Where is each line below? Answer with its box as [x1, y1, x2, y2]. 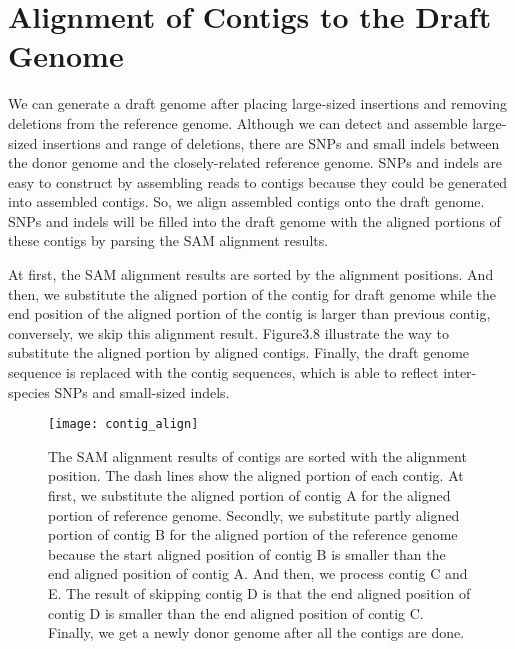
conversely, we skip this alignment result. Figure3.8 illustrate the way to [8, 322, 449, 343]
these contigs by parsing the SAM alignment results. [8, 230, 329, 251]
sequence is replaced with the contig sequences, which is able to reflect [8, 362, 439, 383]
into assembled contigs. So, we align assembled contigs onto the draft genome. [8, 191, 485, 212]
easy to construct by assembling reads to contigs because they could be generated [8, 171, 508, 192]
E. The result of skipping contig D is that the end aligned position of [48, 583, 471, 604]
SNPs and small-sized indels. [54, 381, 230, 402]
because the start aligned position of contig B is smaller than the [48, 543, 446, 564]
